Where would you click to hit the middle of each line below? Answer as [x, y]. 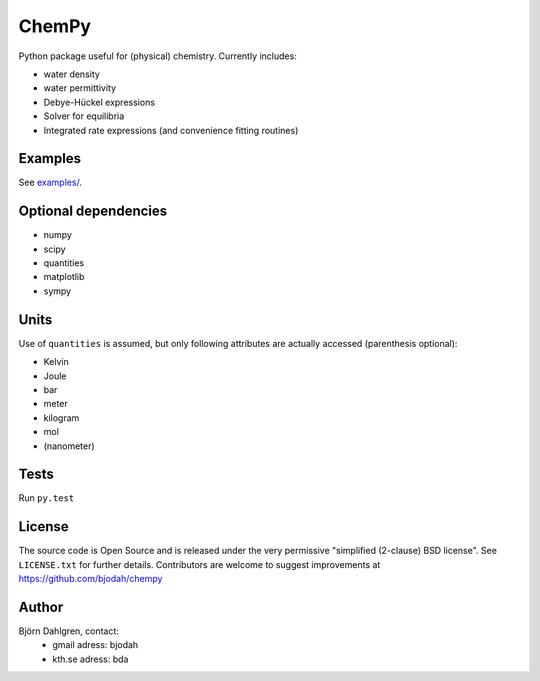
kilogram [61, 417]
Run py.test [46, 498]
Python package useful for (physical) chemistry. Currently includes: [157, 56]
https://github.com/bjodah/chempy [90, 579]
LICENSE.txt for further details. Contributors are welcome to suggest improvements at [199, 564]
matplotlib [64, 277]
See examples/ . [50, 182]
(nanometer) [69, 446]
